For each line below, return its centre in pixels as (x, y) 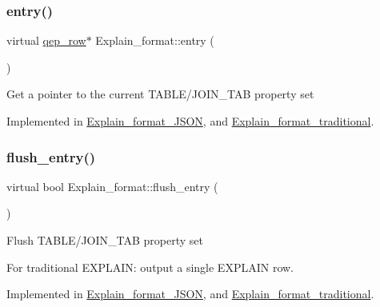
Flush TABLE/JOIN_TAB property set (105, 240)
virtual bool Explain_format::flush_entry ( (112, 186)
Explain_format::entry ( (155, 40)
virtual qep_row (46, 40)
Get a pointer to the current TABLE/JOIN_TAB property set (160, 94)
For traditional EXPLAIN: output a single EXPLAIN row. (150, 267)
